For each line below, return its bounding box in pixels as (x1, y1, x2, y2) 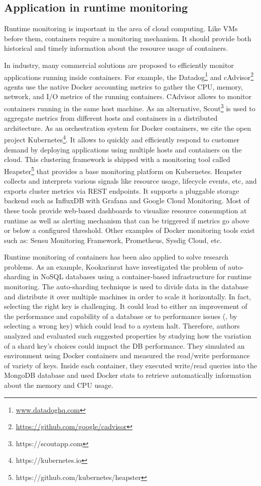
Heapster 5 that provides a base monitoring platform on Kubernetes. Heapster (4, 164, 242, 176)
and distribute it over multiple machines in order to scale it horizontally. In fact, (4, 291, 251, 301)
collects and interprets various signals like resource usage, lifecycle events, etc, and (4, 176, 257, 186)
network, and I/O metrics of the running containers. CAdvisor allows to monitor (4, 91, 251, 102)
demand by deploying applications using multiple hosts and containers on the (4, 144, 242, 154)
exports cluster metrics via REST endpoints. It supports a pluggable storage (4, 185, 239, 196)
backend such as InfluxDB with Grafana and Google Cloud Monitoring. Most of (4, 195, 250, 206)
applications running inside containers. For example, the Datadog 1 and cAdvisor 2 (4, 70, 254, 82)
